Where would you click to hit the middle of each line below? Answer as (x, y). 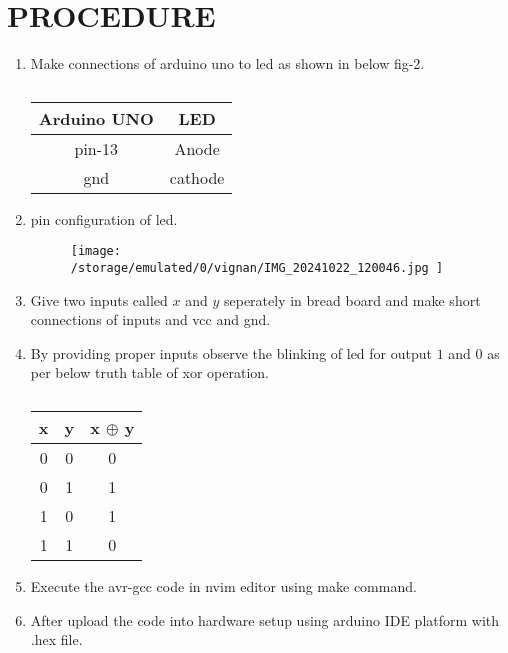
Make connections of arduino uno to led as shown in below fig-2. (227, 63)
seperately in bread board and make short (352, 299)
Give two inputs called (99, 299)
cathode (197, 177)
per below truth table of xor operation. (149, 372)
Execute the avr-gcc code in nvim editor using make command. (223, 586)
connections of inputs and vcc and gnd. (150, 319)
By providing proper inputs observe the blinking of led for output (231, 352)
